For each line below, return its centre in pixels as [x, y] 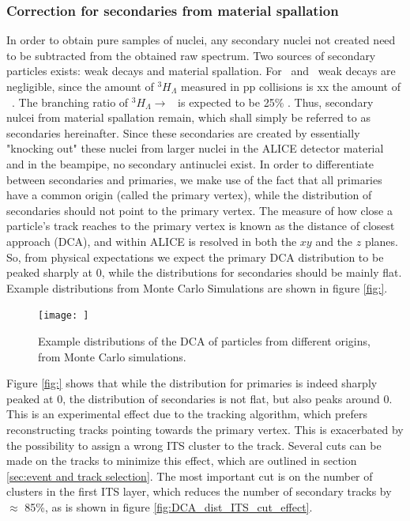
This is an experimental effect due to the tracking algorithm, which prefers [187, 414]
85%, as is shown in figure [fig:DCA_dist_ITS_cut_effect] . [169, 506]
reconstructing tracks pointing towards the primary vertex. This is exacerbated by [205, 429]
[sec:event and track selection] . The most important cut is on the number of [190, 476]
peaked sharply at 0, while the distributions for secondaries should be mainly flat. [204, 272]
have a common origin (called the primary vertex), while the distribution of [189, 195]
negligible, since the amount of [80, 86]
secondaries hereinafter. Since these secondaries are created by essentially [183, 132]
